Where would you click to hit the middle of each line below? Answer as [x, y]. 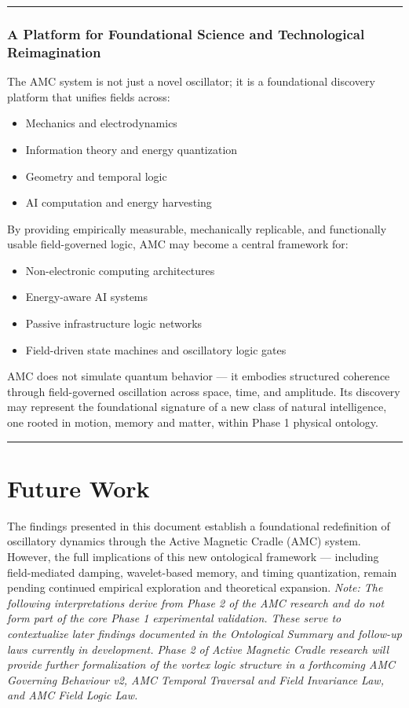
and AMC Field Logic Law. [73, 695]
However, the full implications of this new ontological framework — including [193, 556]
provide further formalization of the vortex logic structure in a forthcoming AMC [201, 664]
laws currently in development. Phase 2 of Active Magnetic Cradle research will [198, 649]
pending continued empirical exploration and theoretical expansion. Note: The [195, 587]
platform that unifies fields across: [89, 96]
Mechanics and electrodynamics [101, 123]
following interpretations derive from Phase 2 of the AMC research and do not [196, 602]
